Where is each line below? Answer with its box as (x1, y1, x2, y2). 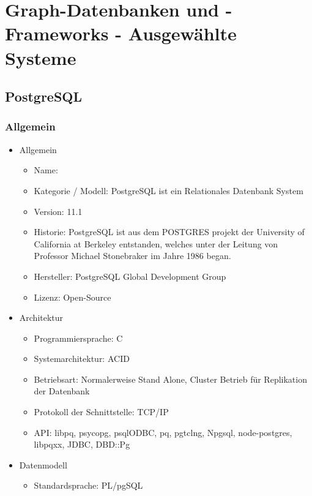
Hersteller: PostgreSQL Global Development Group (34, 269, 226, 282)
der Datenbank (34, 385, 90, 397)
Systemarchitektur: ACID (34, 352, 130, 365)
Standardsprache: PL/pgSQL (34, 479, 143, 492)
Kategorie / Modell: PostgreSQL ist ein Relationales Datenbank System (34, 184, 303, 197)
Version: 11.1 (34, 205, 83, 217)
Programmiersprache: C (34, 331, 123, 344)
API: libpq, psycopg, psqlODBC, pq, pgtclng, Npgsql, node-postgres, (34, 426, 292, 438)
